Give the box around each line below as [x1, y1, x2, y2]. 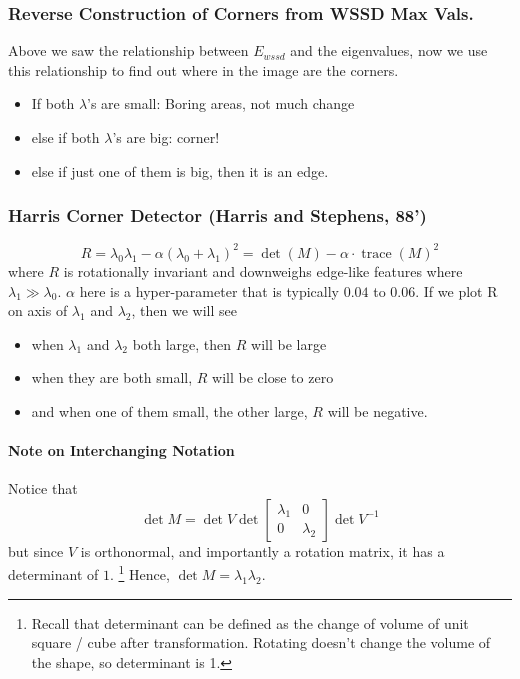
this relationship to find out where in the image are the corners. [8, 59, 399, 80]
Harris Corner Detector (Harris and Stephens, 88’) [8, 203, 427, 228]
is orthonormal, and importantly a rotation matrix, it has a [80, 540, 445, 561]
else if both [31, 127, 100, 147]
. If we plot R [415, 280, 498, 301]
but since [8, 540, 64, 561]
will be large [251, 333, 327, 354]
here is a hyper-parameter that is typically [79, 280, 339, 301]
